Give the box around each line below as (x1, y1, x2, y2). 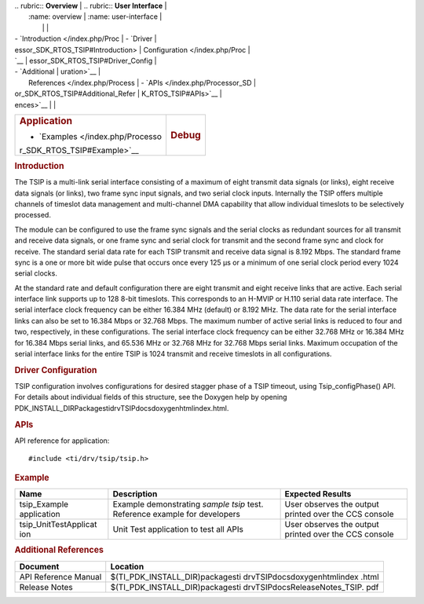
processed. (14, 210, 51, 220)
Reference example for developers (112, 508, 241, 519)
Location (110, 561, 144, 572)
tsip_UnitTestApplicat (19, 518, 97, 529)
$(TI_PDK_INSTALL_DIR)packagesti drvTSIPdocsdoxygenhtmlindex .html (110, 571, 380, 582)
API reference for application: (14, 436, 110, 445)
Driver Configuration (14, 364, 97, 375)
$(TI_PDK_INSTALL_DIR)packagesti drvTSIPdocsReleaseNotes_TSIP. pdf (110, 581, 379, 592)
